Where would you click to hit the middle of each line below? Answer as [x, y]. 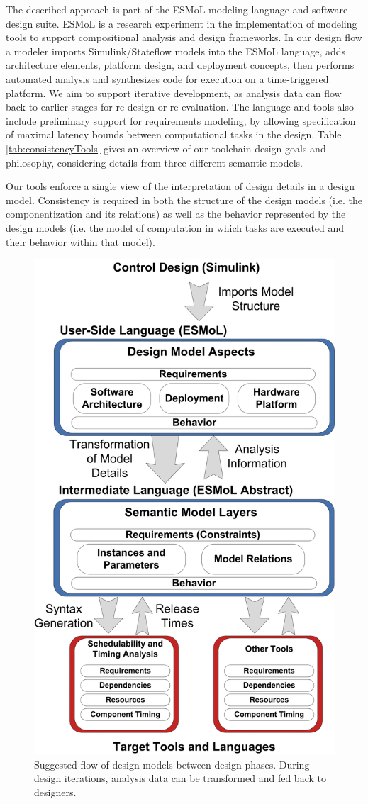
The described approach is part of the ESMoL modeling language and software [177, 9]
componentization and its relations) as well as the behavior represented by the [176, 214]
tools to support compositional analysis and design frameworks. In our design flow [184, 37]
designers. [55, 792]
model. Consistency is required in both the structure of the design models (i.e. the [184, 200]
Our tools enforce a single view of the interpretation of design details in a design [180, 186]
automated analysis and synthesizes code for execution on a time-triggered [167, 78]
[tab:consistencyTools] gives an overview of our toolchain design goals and [166, 148]
